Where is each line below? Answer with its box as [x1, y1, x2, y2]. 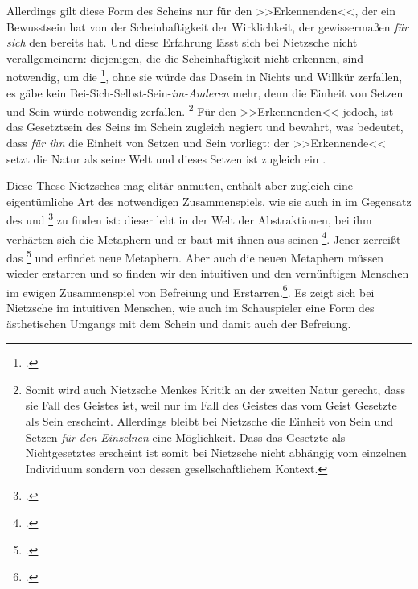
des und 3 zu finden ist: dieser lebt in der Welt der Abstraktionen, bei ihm [6, 209, 372, 229]
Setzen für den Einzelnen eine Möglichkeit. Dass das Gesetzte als [25, 428, 346, 445]
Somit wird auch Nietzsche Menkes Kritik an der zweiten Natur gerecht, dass [25, 381, 405, 397]
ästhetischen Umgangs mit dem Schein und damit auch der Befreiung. [6, 315, 351, 332]
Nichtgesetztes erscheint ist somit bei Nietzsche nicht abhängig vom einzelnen [25, 444, 407, 461]
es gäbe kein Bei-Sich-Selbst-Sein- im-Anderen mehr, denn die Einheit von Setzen [6, 84, 404, 101]
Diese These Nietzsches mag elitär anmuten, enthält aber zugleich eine [6, 177, 354, 194]
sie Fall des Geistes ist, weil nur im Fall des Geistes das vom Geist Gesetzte [25, 397, 397, 414]
